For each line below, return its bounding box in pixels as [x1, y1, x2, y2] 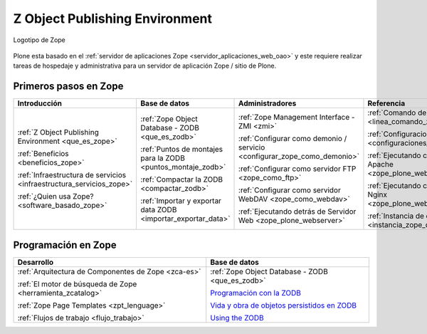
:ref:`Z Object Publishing [17, 127, 100, 137]
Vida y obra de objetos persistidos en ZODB [210, 300, 357, 310]
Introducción [17, 98, 62, 108]
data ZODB [140, 205, 177, 215]
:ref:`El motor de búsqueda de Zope [17, 278, 137, 288]
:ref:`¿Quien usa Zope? [17, 192, 94, 202]
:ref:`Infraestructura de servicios [17, 170, 127, 180]
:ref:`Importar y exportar [140, 196, 222, 206]
